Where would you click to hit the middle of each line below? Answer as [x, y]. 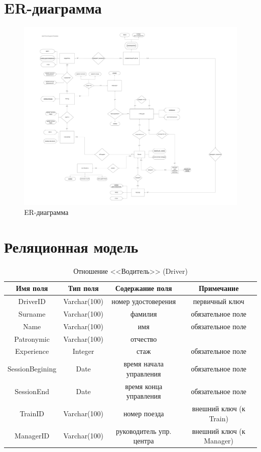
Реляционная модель [71, 246]
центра [144, 441]
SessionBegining [32, 369]
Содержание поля [144, 288]
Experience [32, 351]
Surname [32, 313]
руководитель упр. [144, 431]
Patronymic [32, 338]
